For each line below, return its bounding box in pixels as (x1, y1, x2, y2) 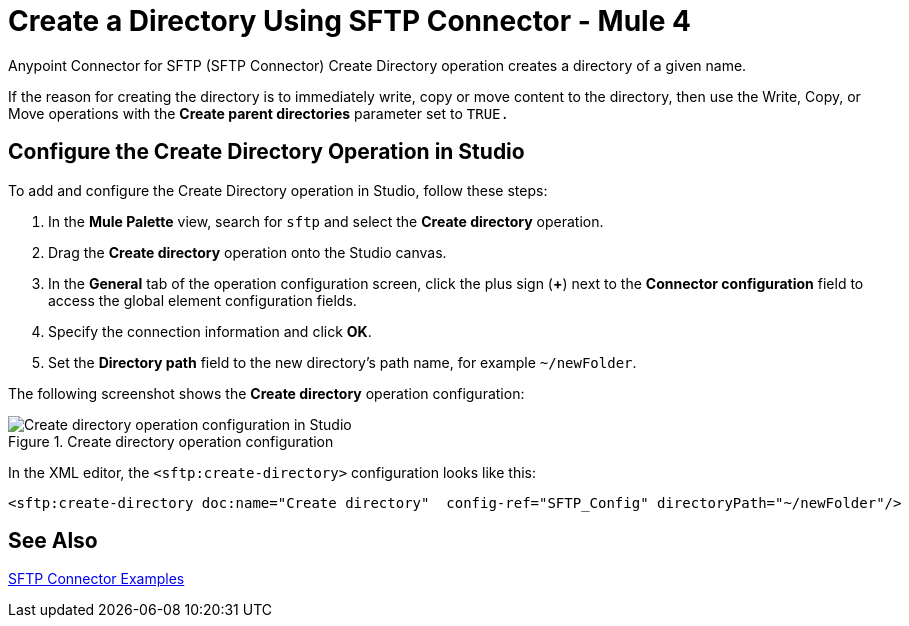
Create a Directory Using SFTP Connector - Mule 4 (8, 4, 691, 38)
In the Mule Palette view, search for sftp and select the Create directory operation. (48, 212, 604, 230)
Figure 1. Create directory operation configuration (8, 432, 334, 450)
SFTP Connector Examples (8, 570, 185, 588)
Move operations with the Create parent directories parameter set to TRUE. (8, 104, 509, 122)
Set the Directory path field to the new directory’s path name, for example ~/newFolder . (48, 353, 637, 371)
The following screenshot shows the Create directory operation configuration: (8, 384, 525, 402)
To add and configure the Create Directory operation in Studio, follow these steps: (8, 181, 548, 199)
